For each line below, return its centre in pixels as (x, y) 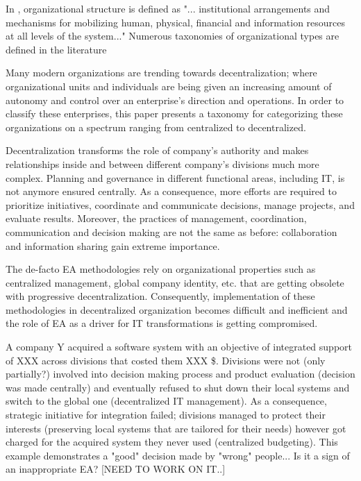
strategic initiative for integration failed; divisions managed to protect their (166, 415)
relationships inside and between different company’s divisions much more (162, 163)
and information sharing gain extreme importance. (113, 245)
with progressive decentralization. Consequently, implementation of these (160, 296)
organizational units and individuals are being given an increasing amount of (169, 86)
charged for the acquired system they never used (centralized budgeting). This (172, 442)
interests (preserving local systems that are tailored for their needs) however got (176, 428)
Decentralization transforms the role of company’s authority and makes (157, 150)
